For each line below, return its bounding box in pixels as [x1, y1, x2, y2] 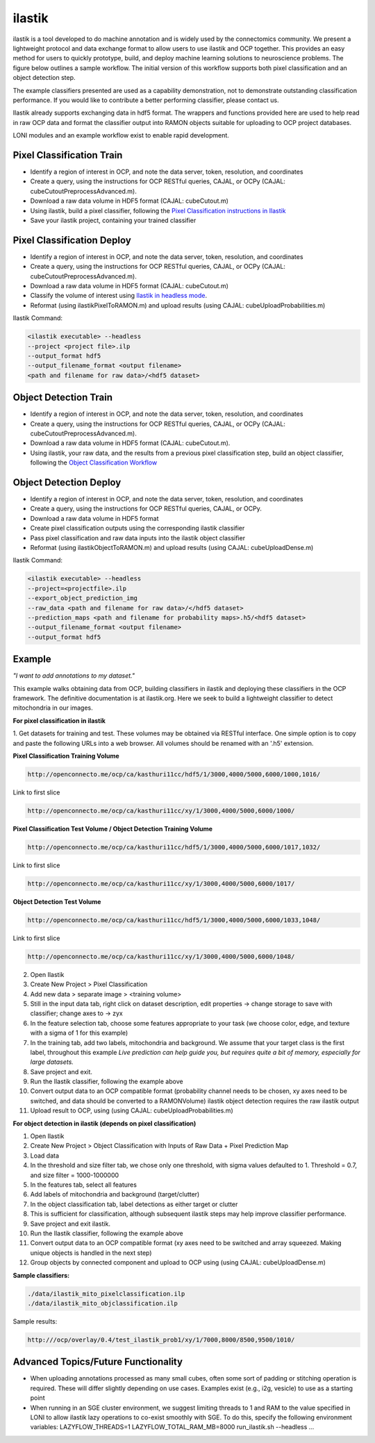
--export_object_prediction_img [27, 594, 138, 602]
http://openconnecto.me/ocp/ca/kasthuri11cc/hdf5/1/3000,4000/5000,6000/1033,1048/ [27, 916, 321, 924]
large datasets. [30, 1058, 74, 1066]
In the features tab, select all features [30, 1181, 137, 1189]
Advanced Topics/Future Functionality [12, 1356, 183, 1368]
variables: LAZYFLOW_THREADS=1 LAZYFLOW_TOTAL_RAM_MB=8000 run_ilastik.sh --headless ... [30, 1423, 315, 1431]
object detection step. [12, 74, 76, 82]
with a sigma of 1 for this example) [30, 1028, 128, 1037]
